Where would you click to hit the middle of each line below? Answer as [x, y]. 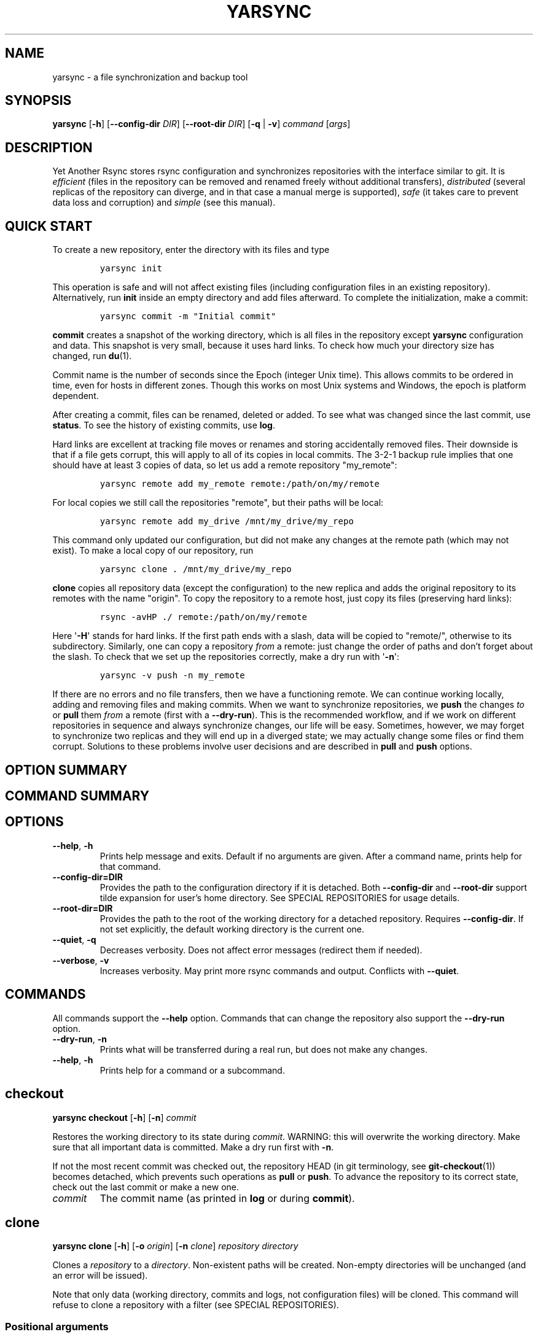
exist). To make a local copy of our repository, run [153, 551]
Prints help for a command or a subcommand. [192, 1070]
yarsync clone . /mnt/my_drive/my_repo [196, 569]
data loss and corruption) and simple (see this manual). [164, 203]
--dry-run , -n [80, 1039]
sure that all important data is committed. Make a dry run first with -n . [193, 1147]
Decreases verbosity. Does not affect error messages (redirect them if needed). [261, 950]
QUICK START [49, 226]
